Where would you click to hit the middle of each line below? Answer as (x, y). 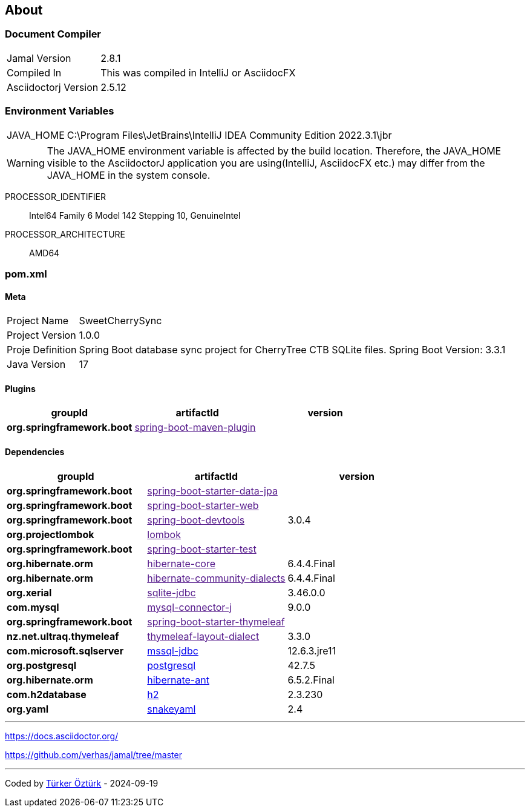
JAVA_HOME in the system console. (129, 175)
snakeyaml (172, 709)
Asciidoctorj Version (53, 87)
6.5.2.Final (311, 680)
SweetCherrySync (120, 321)
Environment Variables (60, 111)
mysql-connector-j (189, 607)
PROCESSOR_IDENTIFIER (55, 196)
